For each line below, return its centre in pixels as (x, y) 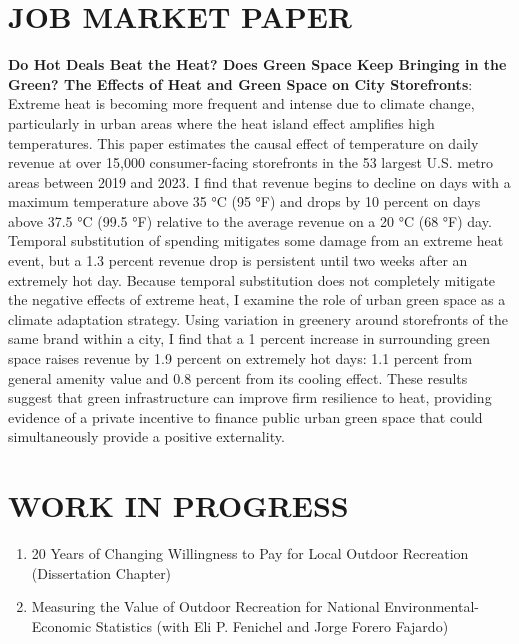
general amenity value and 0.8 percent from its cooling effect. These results (238, 377)
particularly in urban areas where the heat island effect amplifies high (221, 122)
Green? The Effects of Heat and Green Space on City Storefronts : (240, 83)
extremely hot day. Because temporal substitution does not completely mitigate (252, 279)
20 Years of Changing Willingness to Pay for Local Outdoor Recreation (250, 553)
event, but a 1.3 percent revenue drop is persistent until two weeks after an (238, 260)
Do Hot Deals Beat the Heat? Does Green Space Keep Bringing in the (257, 64)
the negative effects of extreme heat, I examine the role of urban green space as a (257, 299)
